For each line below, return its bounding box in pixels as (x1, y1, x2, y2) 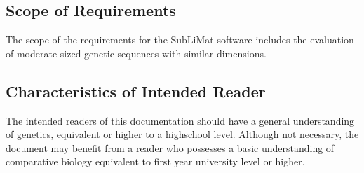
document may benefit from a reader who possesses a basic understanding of (6, 140, 335, 155)
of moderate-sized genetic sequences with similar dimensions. (6, 46, 267, 60)
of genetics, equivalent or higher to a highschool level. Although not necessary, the (6, 127, 359, 141)
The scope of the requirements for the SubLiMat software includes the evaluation (6, 32, 354, 47)
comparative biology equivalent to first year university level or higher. (6, 154, 305, 169)
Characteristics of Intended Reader (6, 80, 266, 102)
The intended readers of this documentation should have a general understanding (6, 113, 355, 127)
